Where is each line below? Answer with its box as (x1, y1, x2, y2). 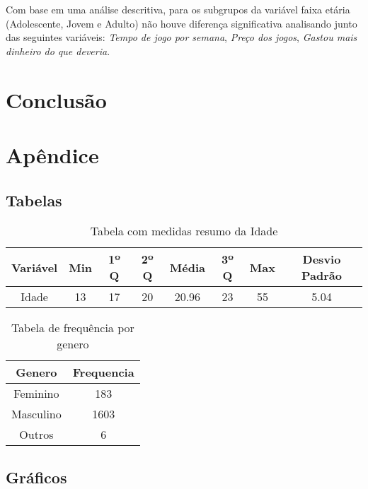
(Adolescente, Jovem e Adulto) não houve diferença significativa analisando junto (6, 16, 357, 30)
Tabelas (6, 189, 62, 211)
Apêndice (6, 140, 99, 169)
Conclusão (6, 85, 107, 114)
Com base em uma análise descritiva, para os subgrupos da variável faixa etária (6, 2, 350, 16)
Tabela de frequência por (11, 319, 134, 336)
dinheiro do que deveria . (6, 43, 110, 58)
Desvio (302, 251, 341, 268)
